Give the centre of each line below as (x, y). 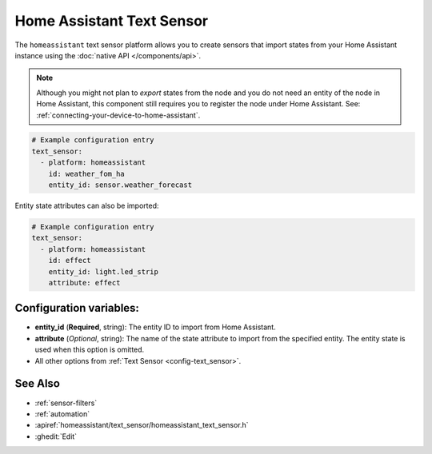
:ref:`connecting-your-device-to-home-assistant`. (118, 115)
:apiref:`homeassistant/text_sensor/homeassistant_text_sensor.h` (142, 425)
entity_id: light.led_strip (104, 271)
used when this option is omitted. (90, 350)
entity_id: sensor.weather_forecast (120, 185)
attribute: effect (84, 283)
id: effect (70, 261)
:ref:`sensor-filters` (66, 403)
